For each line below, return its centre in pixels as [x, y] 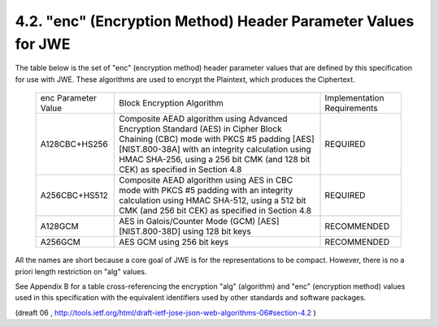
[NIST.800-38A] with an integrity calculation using [215, 149]
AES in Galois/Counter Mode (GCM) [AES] [199, 222]
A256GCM [61, 242]
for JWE [43, 44]
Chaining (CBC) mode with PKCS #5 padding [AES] [217, 140]
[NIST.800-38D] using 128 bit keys [185, 231]
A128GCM [59, 226]
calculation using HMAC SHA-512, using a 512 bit [213, 200]
